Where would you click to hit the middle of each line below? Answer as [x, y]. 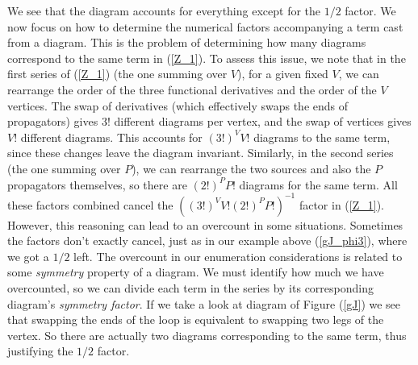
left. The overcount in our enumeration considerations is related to [238, 256]
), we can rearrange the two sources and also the [251, 168]
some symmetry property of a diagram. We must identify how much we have [196, 272]
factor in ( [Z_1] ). [341, 204]
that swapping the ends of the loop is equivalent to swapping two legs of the [196, 319]
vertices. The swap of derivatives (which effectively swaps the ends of [178, 105]
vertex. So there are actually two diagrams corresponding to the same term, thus [207, 335]
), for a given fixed [283, 74]
